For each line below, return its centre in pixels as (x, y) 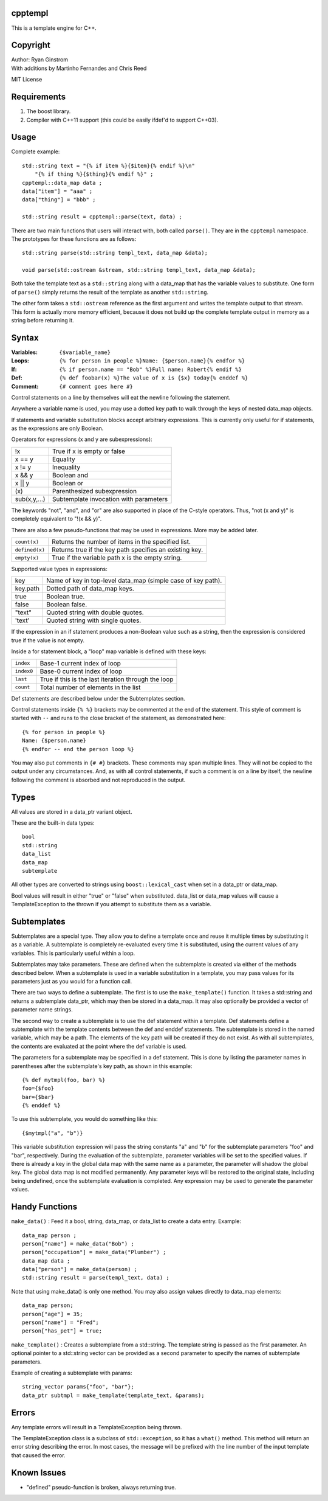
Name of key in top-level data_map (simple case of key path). (134, 581)
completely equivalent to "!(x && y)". (56, 519)
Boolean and (70, 475)
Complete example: (36, 151)
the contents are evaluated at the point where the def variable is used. (99, 1046)
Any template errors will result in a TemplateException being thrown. (97, 1427)
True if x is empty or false (89, 451)
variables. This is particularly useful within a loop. (73, 953)
